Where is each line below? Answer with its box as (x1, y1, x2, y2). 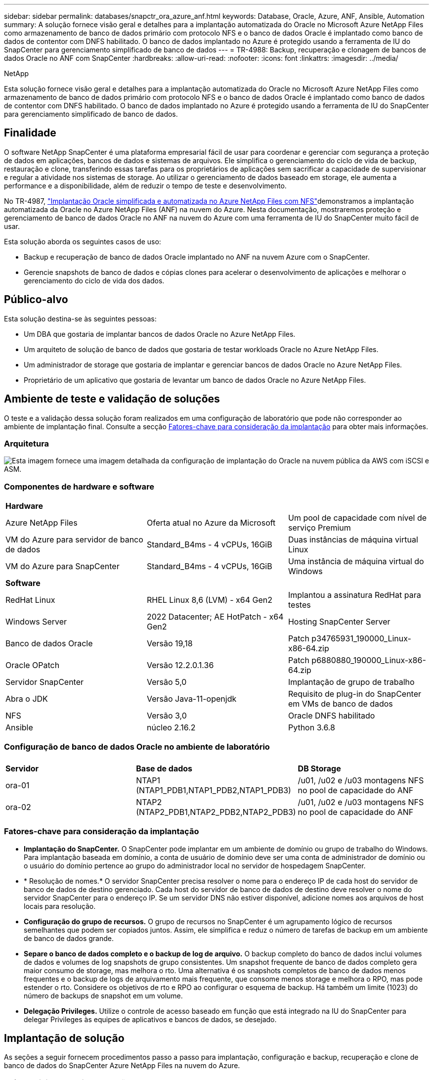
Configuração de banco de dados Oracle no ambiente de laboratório (4, 742, 270, 752)
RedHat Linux (5, 595, 55, 605)
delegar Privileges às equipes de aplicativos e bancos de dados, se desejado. (24, 1015, 277, 1024)
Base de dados (136, 763, 193, 773)
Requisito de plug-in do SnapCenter (288, 689, 422, 699)
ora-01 (5, 780, 30, 790)
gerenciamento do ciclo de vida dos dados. (24, 276, 165, 285)
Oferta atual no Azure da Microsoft (146, 518, 276, 528)
